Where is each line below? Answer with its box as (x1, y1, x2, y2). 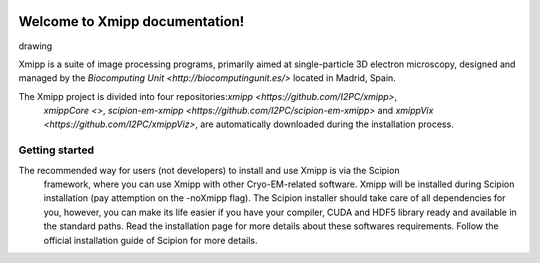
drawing (18, 40, 53, 52)
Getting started (18, 143, 95, 157)
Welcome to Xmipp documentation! (18, 13, 245, 30)
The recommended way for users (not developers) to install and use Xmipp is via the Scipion (18, 164, 400, 176)
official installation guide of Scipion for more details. (43, 234, 258, 246)
